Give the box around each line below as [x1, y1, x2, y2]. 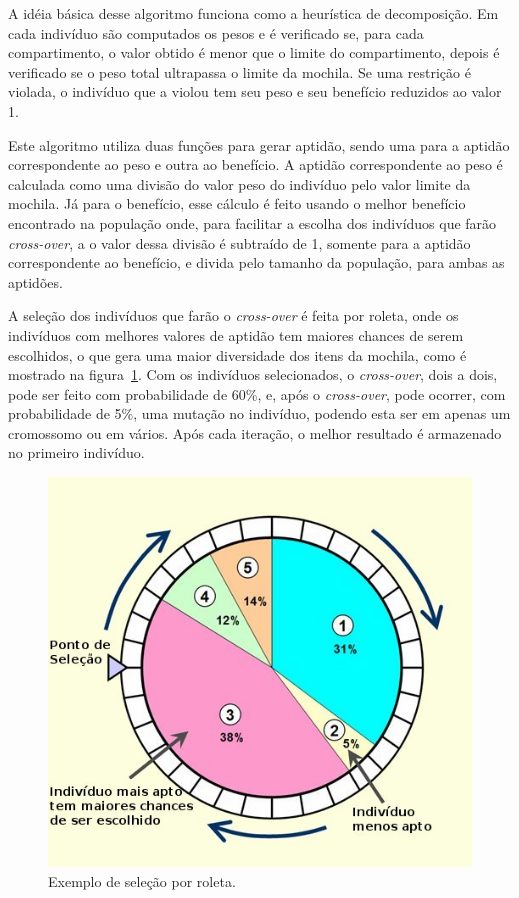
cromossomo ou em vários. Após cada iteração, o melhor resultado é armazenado [8, 422, 502, 443]
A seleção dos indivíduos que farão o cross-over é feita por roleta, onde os [8, 305, 459, 326]
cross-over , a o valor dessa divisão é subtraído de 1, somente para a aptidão [8, 232, 471, 253]
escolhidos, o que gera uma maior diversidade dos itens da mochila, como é [8, 344, 467, 365]
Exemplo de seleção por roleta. [48, 870, 236, 891]
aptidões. [8, 271, 63, 292]
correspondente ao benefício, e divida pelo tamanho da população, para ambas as [8, 252, 505, 273]
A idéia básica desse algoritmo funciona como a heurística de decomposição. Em [8, 3, 499, 23]
